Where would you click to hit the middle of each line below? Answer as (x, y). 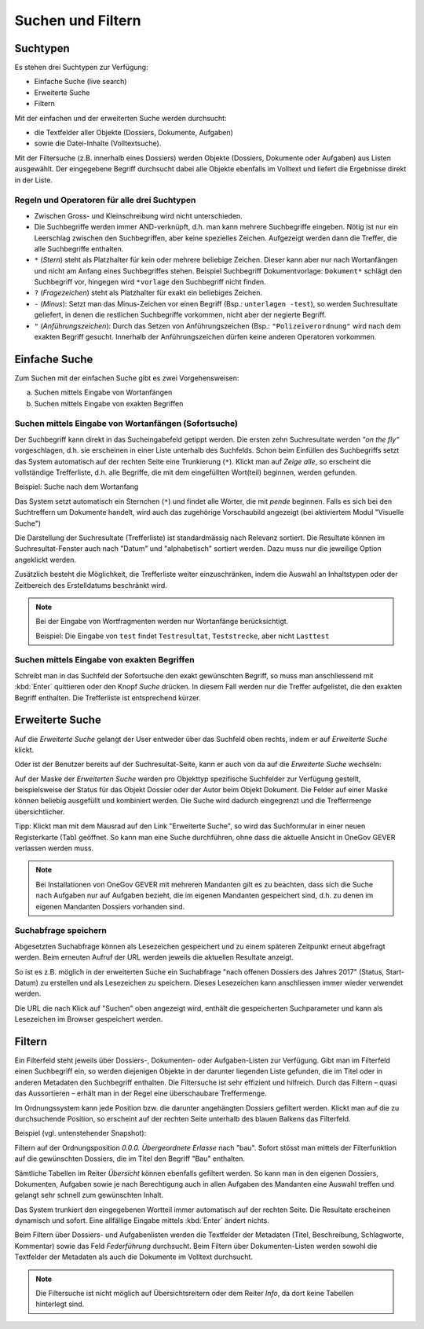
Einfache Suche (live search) (80, 82)
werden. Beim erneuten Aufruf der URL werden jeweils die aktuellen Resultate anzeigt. (154, 957)
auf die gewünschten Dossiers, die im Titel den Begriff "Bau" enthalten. (130, 1158)
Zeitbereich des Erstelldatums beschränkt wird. (91, 585)
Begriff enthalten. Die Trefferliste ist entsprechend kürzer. (108, 698)
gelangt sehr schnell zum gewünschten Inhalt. (89, 1195)
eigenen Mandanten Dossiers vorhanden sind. (110, 906)
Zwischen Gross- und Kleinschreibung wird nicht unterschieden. (138, 215)
